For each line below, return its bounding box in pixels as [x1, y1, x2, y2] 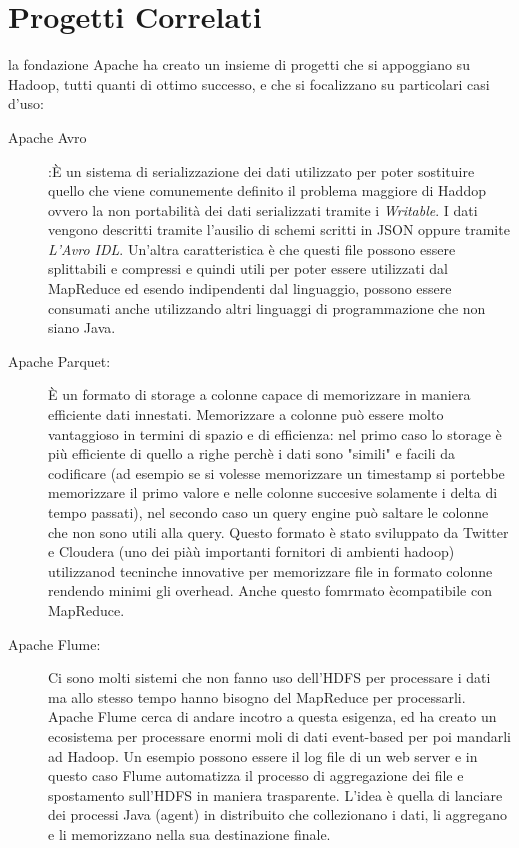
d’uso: [8, 93, 44, 114]
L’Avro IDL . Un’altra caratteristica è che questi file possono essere [48, 238, 456, 259]
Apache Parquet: [8, 350, 111, 371]
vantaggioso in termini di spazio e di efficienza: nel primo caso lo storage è [48, 423, 502, 444]
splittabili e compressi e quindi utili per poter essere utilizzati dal [48, 258, 448, 279]
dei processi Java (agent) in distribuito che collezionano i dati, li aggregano [48, 804, 508, 825]
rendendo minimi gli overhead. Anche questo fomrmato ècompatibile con [48, 580, 492, 601]
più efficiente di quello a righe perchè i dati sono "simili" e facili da [48, 443, 455, 464]
